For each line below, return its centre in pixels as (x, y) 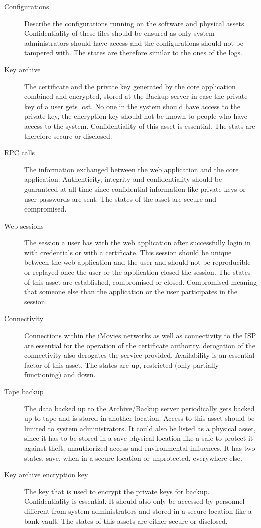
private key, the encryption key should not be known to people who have (136, 116)
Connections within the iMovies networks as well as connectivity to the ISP (140, 335)
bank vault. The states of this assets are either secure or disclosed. (126, 521)
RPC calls (20, 152)
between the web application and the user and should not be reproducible (138, 262)
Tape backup (24, 391)
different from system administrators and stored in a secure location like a (138, 511)
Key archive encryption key (46, 474)
